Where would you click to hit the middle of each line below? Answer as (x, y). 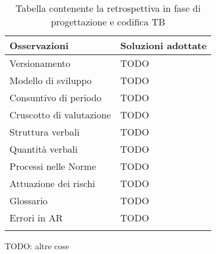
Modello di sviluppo (51, 80)
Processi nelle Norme (53, 166)
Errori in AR (36, 218)
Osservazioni (39, 45)
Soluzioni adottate (164, 45)
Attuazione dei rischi (52, 183)
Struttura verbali (45, 132)
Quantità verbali (44, 149)
